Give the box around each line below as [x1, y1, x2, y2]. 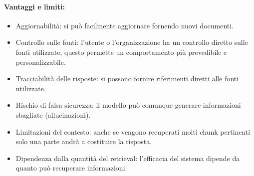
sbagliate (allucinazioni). [15, 109, 91, 120]
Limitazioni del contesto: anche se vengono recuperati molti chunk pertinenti [15, 126, 251, 137]
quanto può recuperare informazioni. [15, 163, 127, 173]
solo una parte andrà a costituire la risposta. [15, 136, 152, 147]
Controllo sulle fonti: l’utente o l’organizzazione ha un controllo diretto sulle [15, 37, 248, 47]
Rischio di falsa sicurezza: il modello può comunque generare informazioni [15, 100, 241, 110]
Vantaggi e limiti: [4, 1, 65, 11]
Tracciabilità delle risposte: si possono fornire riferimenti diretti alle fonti [15, 73, 239, 84]
